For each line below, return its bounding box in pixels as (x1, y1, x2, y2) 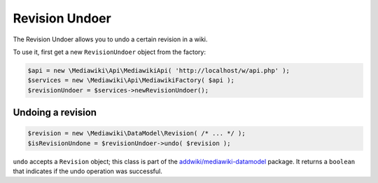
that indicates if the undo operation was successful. (13, 167, 162, 175)
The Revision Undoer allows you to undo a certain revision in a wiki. (13, 35, 208, 43)
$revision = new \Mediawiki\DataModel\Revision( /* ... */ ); (27, 130, 246, 137)
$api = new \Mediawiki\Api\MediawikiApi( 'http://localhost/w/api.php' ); (27, 67, 290, 74)
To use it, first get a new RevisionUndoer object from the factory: (13, 48, 206, 56)
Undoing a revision (13, 107, 97, 118)
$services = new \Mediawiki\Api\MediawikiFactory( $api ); (27, 76, 234, 84)
